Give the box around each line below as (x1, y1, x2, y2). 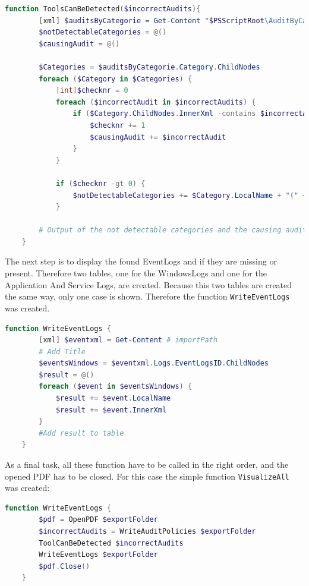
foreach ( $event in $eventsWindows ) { (39, 382, 193, 391)
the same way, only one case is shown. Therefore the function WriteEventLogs (5, 290, 290, 303)
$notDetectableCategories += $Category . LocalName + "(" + (72, 191, 307, 200)
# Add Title (39, 347, 86, 356)
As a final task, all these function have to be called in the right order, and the (5, 458, 289, 471)
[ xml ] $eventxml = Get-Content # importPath (39, 336, 218, 345)
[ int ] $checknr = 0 (55, 86, 128, 95)
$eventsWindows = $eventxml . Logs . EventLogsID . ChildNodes (39, 359, 269, 368)
